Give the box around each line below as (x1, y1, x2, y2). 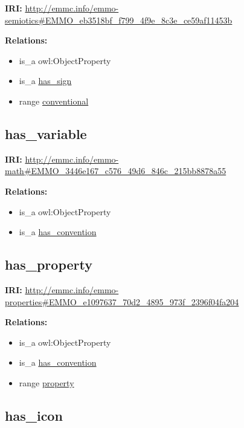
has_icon (5, 406, 63, 424)
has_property (5, 255, 92, 274)
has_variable (5, 124, 87, 143)
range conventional (19, 94, 89, 107)
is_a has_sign (19, 74, 72, 87)
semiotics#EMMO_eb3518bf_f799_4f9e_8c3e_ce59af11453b (5, 13, 233, 26)
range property (19, 376, 74, 389)
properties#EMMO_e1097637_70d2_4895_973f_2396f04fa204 (5, 295, 239, 308)
